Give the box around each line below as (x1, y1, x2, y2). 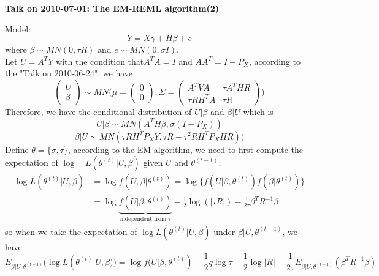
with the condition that (56, 54, 144, 67)
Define (5, 143, 29, 155)
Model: (5, 22, 31, 35)
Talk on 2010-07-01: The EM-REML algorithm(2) (5, 2, 220, 14)
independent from (120, 216, 167, 223)
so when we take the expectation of (5, 225, 137, 237)
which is (243, 105, 274, 117)
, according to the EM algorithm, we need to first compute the (67, 143, 303, 155)
